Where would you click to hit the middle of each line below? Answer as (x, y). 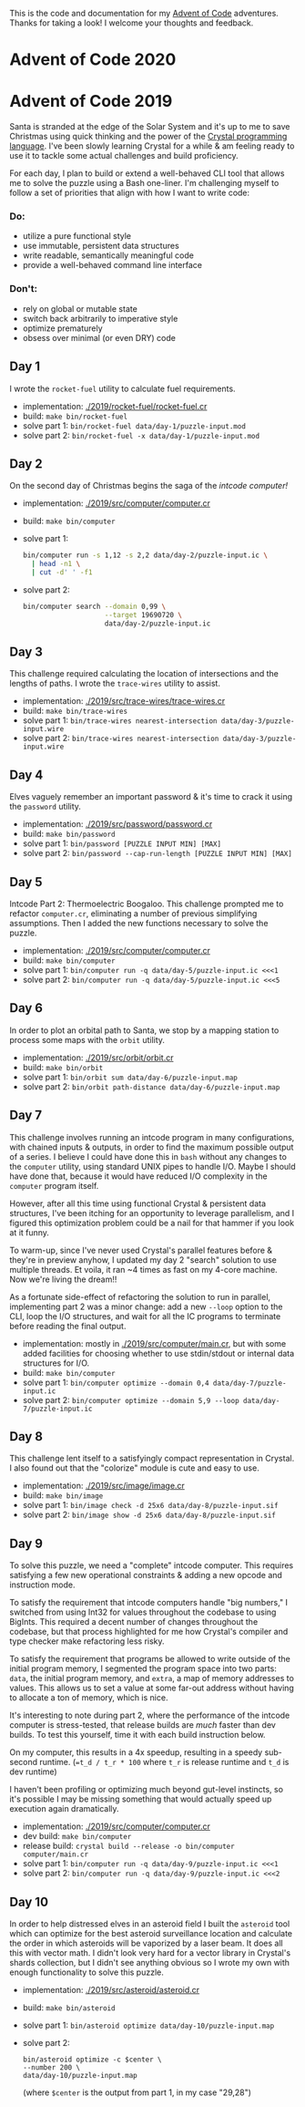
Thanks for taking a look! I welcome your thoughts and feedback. (132, 23)
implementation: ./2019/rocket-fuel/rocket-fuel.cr (115, 406)
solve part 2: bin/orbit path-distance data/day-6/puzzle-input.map (151, 1086)
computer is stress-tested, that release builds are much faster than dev (142, 1725)
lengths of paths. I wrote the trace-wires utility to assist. (115, 684)
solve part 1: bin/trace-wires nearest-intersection (120, 720)
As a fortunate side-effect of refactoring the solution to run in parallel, (140, 1296)
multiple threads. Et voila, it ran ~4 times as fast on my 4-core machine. (143, 1269)
